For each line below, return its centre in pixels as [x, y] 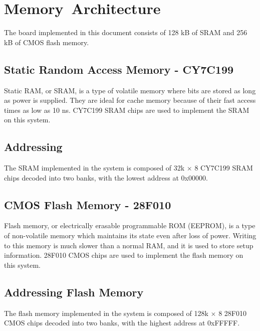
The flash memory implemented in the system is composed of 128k [106, 313]
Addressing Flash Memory [74, 292]
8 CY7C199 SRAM [224, 168]
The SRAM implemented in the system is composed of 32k [94, 168]
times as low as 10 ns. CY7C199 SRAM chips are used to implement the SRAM [127, 110]
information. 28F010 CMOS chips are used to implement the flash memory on [124, 255]
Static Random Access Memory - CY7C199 [119, 69]
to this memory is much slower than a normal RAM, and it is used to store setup [129, 245]
